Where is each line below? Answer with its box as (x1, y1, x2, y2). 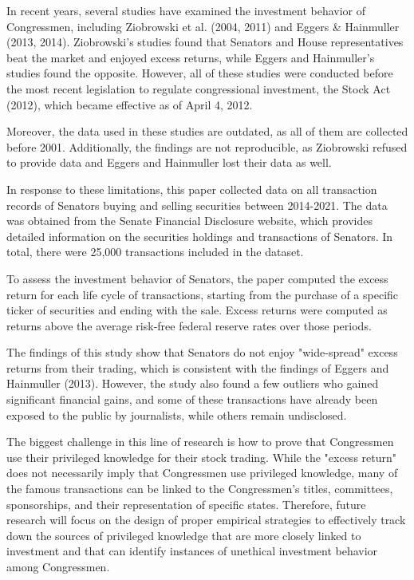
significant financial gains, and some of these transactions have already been (6, 391, 378, 408)
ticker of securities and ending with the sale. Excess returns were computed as (6, 302, 388, 318)
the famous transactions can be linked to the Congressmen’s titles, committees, (6, 480, 393, 497)
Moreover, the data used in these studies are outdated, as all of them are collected (6, 123, 408, 140)
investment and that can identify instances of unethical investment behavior (6, 543, 378, 559)
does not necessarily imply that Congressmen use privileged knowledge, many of (6, 464, 398, 481)
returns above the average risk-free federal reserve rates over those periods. (6, 317, 372, 333)
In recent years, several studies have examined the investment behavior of (6, 2, 366, 18)
